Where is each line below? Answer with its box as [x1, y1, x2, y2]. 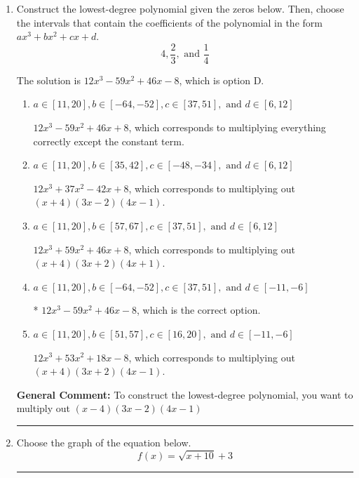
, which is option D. [179, 72, 264, 87]
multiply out [16, 401, 71, 416]
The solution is [16, 72, 81, 87]
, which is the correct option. [137, 303, 261, 317]
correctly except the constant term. [33, 133, 184, 148]
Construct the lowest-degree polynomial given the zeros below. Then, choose [16, 1, 344, 15]
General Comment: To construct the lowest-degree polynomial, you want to [16, 387, 353, 401]
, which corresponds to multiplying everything [128, 120, 326, 135]
